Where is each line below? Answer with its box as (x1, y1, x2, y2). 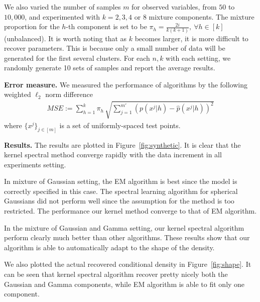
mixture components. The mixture (149, 11, 254, 22)
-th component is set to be (66, 21, 147, 32)
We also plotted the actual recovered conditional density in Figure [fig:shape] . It (4, 259, 251, 269)
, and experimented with (25, 11, 100, 22)
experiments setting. (4, 159, 66, 169)
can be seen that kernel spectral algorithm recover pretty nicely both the (4, 269, 228, 279)
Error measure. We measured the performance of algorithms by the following (4, 79, 248, 89)
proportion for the (4, 21, 60, 32)
